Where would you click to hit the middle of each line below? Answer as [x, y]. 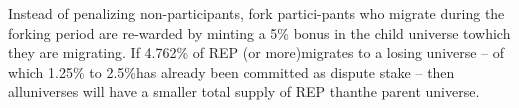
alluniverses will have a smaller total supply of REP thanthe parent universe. [244, 91]
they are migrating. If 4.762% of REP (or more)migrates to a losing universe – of [256, 52]
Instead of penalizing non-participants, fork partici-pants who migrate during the [256, 13]
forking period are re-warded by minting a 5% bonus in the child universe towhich [259, 32]
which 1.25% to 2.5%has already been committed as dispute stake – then [231, 71]
